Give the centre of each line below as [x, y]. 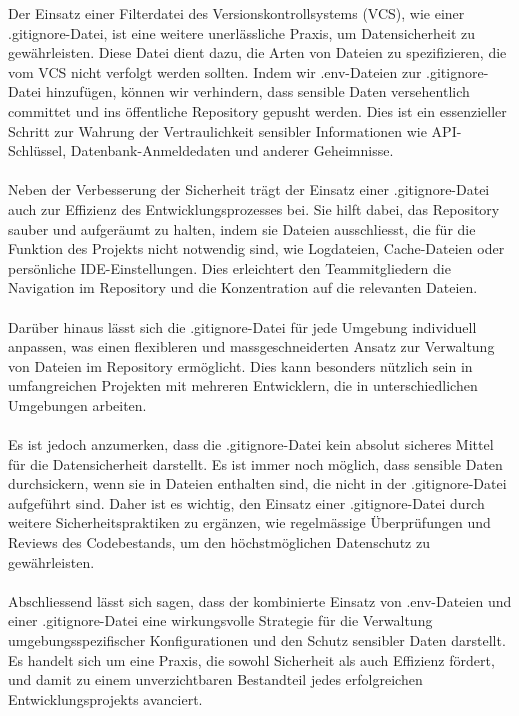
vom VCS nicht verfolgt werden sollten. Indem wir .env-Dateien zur [215, 71]
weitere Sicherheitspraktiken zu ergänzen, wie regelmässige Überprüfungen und [249, 522]
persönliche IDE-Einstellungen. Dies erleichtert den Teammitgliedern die [229, 267]
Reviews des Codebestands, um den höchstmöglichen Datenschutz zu [219, 542]
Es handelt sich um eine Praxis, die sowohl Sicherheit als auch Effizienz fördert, [251, 659]
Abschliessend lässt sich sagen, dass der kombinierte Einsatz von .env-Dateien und [260, 600]
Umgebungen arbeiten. [77, 404]
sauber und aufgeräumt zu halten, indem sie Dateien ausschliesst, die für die [242, 228]
